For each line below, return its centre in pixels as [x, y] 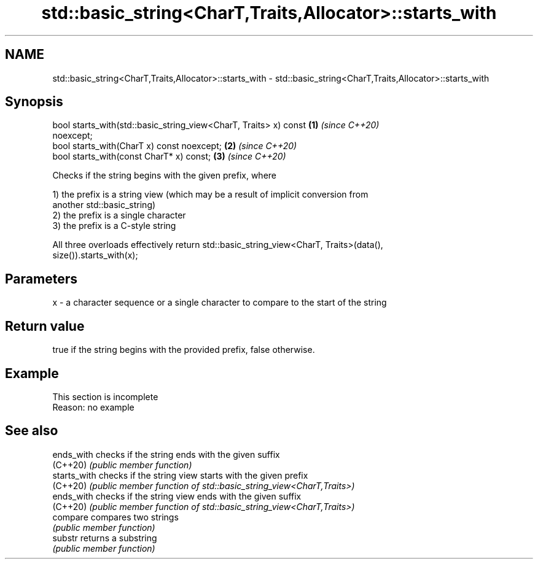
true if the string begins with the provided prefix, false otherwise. [184, 350]
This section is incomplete [105, 396]
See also [32, 431]
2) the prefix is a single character [119, 215]
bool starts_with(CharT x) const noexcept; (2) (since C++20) [175, 146]
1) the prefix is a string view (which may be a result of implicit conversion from [210, 195]
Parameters [41, 279]
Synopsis [34, 102]
